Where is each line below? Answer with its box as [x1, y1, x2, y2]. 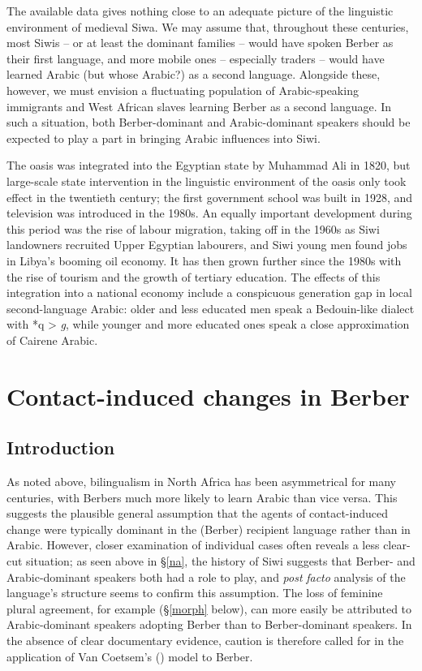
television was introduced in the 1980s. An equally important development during [6, 204, 412, 222]
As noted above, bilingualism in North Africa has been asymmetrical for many [6, 473, 396, 490]
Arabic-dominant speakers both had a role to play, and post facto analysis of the [6, 568, 406, 585]
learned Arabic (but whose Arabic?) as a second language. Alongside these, [6, 66, 381, 83]
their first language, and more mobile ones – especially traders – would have [6, 49, 385, 67]
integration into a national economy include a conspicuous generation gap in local [6, 284, 412, 301]
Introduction [6, 435, 115, 460]
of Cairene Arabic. [6, 331, 98, 348]
